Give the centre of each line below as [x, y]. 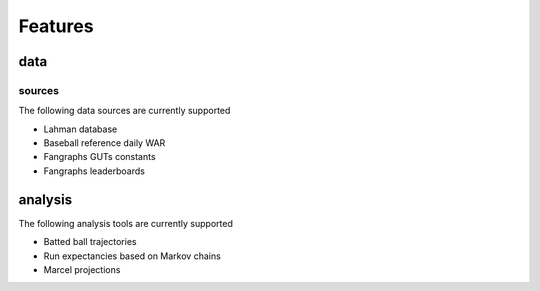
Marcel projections [82, 269]
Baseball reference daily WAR [104, 143]
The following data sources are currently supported [124, 111]
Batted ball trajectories [90, 242]
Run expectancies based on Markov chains [132, 256]
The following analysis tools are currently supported [126, 223]
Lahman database [80, 129]
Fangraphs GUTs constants [99, 157]
